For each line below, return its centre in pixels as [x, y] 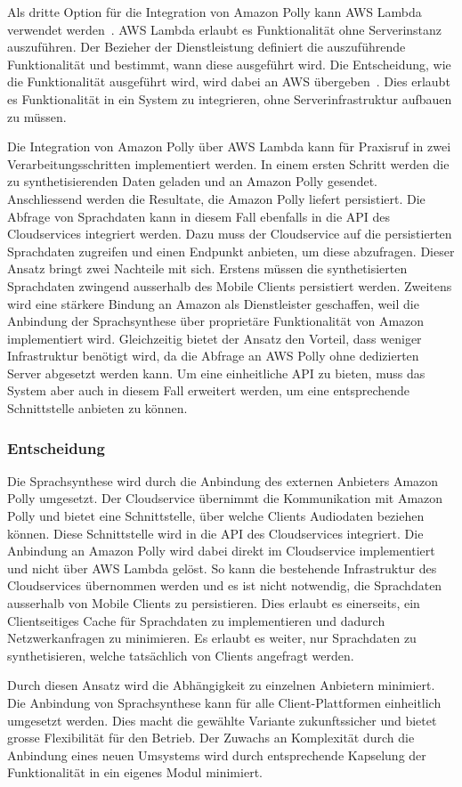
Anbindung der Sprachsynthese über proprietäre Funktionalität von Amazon [216, 321]
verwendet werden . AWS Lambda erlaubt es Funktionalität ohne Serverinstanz [225, 29]
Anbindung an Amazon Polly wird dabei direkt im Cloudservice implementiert [221, 551]
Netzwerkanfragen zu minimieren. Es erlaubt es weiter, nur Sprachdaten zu [212, 638]
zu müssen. [37, 116]
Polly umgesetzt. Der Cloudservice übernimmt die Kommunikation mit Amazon [225, 498]
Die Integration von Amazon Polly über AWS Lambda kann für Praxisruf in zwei [229, 146]
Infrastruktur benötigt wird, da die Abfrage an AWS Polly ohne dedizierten [213, 356]
